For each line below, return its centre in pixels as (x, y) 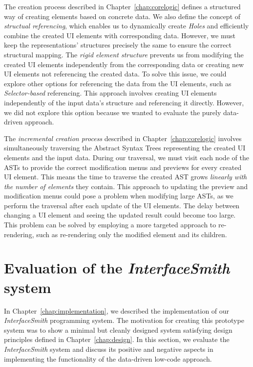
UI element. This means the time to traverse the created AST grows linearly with (126, 177)
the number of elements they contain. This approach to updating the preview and (126, 186)
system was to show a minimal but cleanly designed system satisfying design (118, 330)
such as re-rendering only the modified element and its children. (132, 234)
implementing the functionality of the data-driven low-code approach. (108, 358)
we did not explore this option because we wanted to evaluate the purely (113, 112)
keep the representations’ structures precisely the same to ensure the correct (118, 45)
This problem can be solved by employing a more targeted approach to (110, 225)
